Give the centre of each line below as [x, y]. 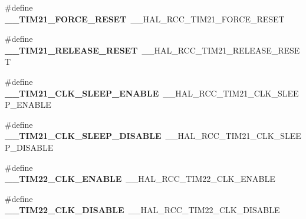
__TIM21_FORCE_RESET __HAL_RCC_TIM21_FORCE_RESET [145, 19]
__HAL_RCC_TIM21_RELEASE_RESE [221, 50]
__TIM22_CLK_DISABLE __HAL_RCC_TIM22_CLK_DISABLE [142, 210]
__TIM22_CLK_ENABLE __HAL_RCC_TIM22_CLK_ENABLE [140, 179]
